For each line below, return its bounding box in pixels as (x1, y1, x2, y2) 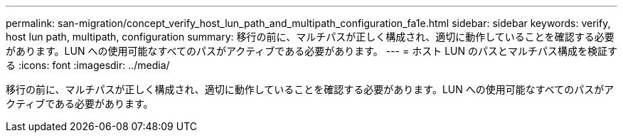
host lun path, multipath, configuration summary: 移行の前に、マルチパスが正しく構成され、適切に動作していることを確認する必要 (6, 31, 614, 43)
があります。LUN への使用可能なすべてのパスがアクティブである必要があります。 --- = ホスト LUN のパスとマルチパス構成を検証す (6, 45, 617, 57)
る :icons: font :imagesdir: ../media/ (6, 59, 170, 71)
